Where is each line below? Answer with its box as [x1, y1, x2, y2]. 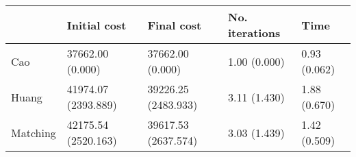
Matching [11, 124, 56, 141]
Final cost [147, 16, 202, 33]
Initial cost [66, 16, 127, 33]
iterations [227, 25, 281, 40]
